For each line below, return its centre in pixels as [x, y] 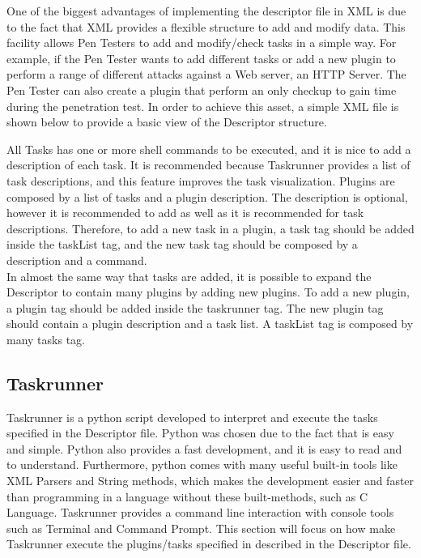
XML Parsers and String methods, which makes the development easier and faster [210, 481]
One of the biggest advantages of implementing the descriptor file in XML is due [206, 11]
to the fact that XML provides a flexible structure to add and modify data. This [206, 26]
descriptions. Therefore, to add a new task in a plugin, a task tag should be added [210, 228]
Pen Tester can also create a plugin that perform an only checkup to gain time [202, 89]
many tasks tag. [46, 339]
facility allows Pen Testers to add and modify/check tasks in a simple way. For [202, 43]
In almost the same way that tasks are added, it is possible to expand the [189, 276]
